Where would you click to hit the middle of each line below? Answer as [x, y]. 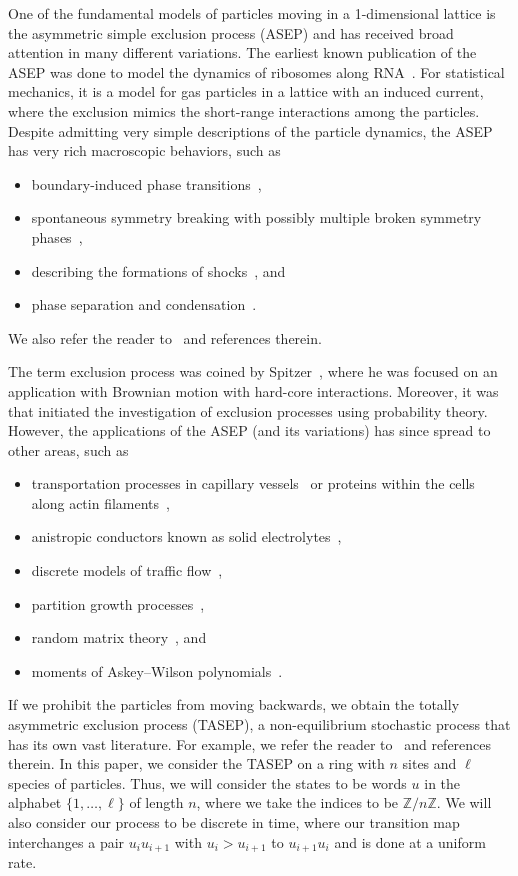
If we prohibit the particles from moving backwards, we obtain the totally [234, 704]
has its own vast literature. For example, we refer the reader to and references [250, 743]
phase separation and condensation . [144, 304]
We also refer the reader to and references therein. [165, 337]
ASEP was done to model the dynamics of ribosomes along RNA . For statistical [256, 71]
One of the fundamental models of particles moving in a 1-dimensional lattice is [252, 13]
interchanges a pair [66, 841]
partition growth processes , [118, 603]
